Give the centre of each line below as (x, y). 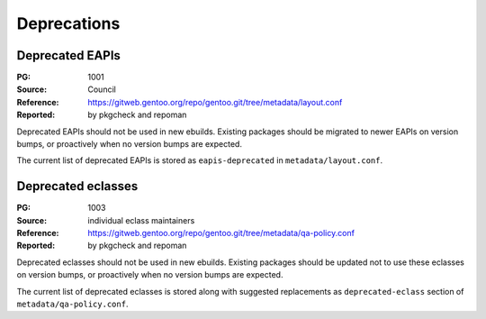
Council (102, 89)
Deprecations (68, 23)
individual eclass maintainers (141, 220)
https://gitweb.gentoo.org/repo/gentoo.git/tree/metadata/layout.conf (215, 102)
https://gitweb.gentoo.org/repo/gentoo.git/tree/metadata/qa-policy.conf (221, 233)
